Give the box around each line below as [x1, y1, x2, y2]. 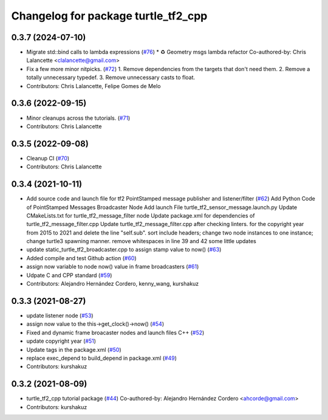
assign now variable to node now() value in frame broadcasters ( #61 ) [26, 263, 199, 270]
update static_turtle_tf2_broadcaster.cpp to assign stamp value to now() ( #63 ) [26, 246, 222, 253]
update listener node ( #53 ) [26, 312, 94, 319]
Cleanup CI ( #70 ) [26, 154, 70, 162]
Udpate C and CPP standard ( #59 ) [26, 271, 112, 279]
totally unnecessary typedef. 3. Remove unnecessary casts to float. [26, 74, 196, 81]
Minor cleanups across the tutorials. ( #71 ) [26, 114, 131, 122]
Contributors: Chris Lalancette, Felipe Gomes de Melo [26, 82, 161, 89]
